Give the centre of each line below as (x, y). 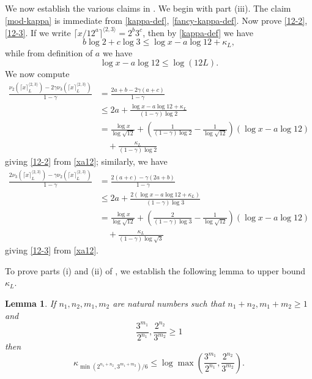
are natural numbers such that (169, 303)
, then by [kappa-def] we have (198, 32)
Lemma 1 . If (31, 303)
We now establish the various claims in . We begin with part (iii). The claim (148, 8)
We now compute (37, 74)
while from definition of (49, 52)
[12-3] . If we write (38, 32)
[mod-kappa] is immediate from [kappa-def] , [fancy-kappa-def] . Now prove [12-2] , (156, 20)
